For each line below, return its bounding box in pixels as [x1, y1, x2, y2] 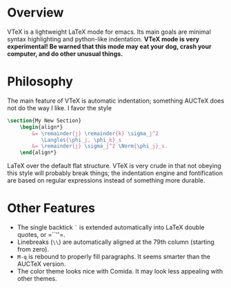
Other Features [7, 200, 95, 216]
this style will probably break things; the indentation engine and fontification [7, 169, 223, 177]
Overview [7, 5, 64, 21]
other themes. [17, 274, 57, 283]
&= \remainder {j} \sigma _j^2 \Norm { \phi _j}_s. [32, 143, 168, 150]
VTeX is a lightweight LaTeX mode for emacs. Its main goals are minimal [7, 28, 212, 36]
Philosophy [7, 74, 74, 90]
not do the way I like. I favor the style [7, 103, 112, 112]
